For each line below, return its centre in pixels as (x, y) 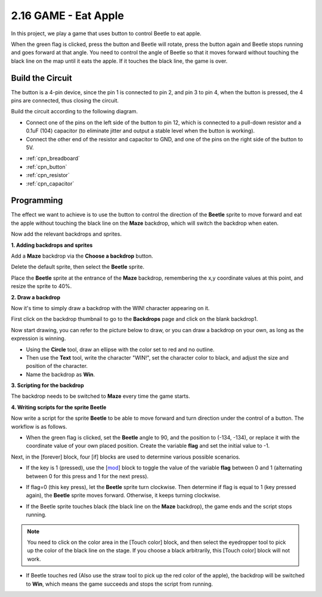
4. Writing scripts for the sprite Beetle (59, 407)
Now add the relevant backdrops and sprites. (66, 234)
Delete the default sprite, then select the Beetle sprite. (78, 267)
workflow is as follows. (39, 426)
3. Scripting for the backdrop (48, 385)
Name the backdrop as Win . (61, 374)
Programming (37, 201)
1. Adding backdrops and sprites (52, 245)
